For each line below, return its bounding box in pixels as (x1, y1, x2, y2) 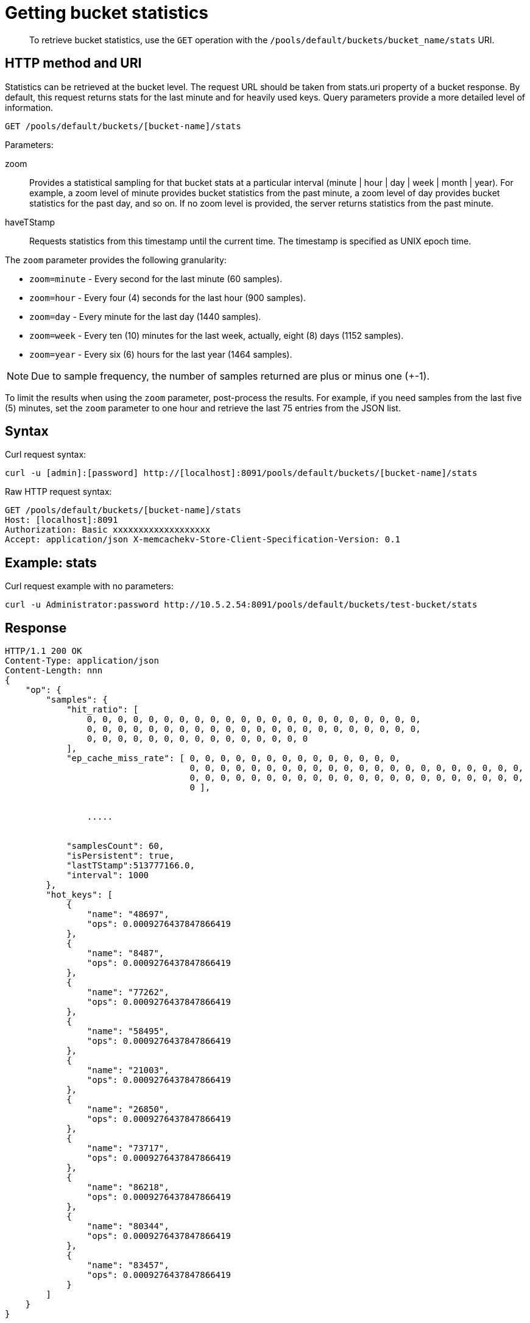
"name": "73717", (87, 1143, 169, 1154)
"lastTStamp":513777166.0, (66, 860, 195, 871)
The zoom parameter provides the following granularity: (5, 254, 227, 265)
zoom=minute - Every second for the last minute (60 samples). (29, 273, 283, 284)
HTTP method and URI (5, 55, 142, 71)
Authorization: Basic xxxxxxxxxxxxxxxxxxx (5, 525, 211, 535)
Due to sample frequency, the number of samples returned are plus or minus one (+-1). (31, 369, 430, 382)
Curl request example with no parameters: (5, 581, 174, 592)
